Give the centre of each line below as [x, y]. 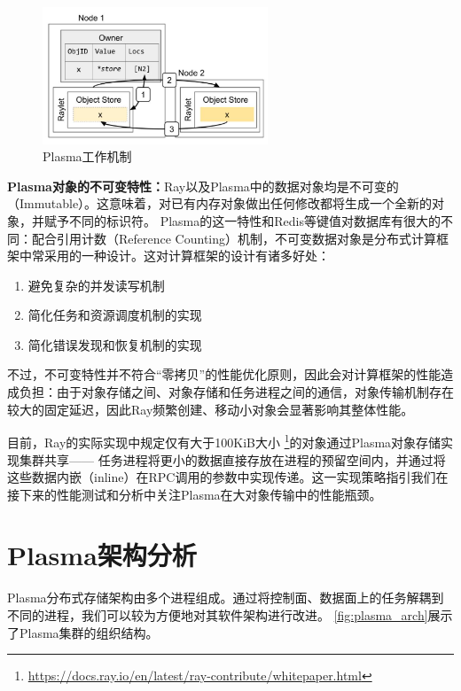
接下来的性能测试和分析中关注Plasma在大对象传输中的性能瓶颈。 [195, 494]
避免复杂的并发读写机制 [96, 285]
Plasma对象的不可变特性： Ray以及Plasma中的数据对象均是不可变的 [203, 186]
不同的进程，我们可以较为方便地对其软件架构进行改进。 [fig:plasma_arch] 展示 [230, 615]
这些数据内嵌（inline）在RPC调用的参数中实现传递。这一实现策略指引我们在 [228, 477]
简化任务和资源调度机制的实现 [115, 315]
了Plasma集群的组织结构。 [83, 632]
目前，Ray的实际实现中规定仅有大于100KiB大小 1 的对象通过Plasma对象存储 [224, 441]
